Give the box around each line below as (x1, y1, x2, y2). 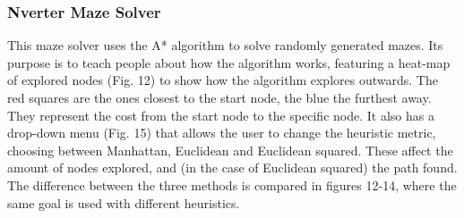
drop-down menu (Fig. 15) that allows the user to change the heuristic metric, (7, 123, 436, 142)
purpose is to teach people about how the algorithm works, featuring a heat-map (7, 53, 451, 71)
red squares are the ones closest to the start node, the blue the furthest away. (7, 88, 432, 106)
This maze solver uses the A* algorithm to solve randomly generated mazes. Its (7, 36, 443, 54)
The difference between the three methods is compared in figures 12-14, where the (7, 175, 457, 194)
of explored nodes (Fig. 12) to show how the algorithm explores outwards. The (7, 71, 438, 89)
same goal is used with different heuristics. (7, 193, 240, 212)
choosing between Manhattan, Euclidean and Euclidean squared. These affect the (7, 140, 453, 159)
